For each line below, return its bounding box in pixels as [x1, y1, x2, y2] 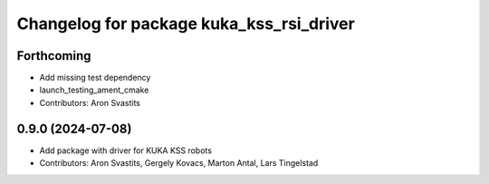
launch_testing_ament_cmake [39, 84, 149, 95]
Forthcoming [16, 48, 91, 63]
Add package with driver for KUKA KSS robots [39, 145, 213, 156]
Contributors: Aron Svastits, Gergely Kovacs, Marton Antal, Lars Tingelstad [39, 158, 319, 169]
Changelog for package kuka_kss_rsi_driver [16, 14, 355, 34]
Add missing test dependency [39, 73, 151, 83]
